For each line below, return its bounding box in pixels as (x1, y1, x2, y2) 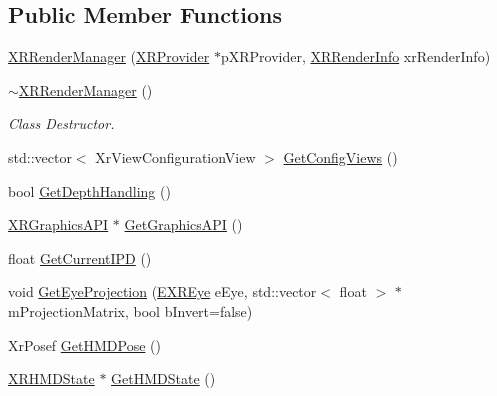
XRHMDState (8, 368, 95, 389)
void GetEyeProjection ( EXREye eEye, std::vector (8, 281, 317, 302)
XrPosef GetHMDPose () (8, 334, 161, 355)
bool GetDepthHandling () (8, 180, 171, 201)
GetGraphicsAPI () (124, 214, 243, 235)
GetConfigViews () (283, 146, 398, 167)
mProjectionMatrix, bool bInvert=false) (8, 300, 253, 321)
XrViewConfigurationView (95, 146, 256, 167)
